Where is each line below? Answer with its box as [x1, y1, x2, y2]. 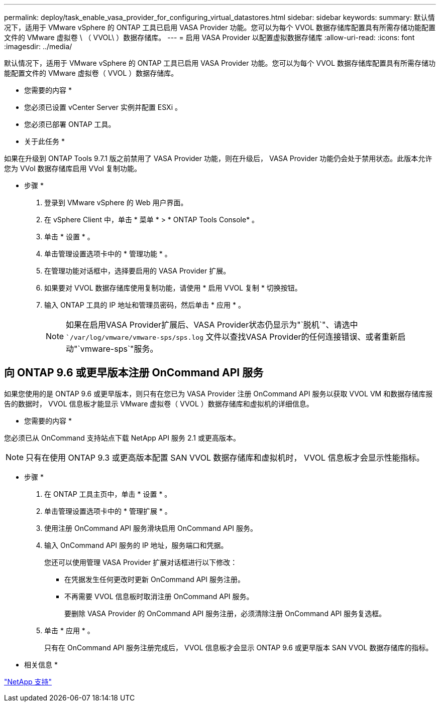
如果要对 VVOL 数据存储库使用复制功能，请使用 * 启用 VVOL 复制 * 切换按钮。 [44, 284, 302, 292]
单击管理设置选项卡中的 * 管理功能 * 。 [44, 249, 172, 258]
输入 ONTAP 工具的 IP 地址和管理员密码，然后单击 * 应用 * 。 [44, 301, 245, 309]
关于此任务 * [24, 137, 65, 146]
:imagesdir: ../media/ [4, 42, 72, 51]
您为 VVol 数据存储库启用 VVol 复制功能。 [4, 164, 141, 173]
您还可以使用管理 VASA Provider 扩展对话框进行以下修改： [44, 557, 238, 567]
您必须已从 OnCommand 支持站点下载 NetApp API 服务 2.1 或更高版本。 [4, 433, 240, 442]
